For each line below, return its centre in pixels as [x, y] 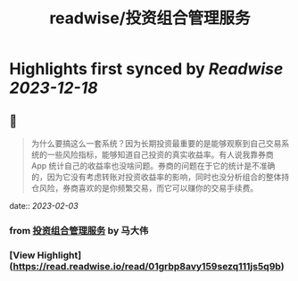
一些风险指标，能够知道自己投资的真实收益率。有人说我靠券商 [160, 154]
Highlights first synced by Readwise [146, 69]
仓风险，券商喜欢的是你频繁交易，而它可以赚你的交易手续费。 [145, 188]
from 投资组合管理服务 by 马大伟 [79, 230]
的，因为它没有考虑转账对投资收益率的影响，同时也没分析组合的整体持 [160, 177]
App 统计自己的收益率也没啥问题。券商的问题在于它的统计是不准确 [153, 165]
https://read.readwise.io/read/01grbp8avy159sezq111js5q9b [147, 266]
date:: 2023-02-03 [44, 206]
